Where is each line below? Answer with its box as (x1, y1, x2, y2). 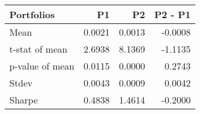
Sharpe (9, 93, 38, 106)
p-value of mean (9, 59, 75, 72)
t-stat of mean (9, 42, 68, 56)
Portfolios (9, 8, 55, 21)
